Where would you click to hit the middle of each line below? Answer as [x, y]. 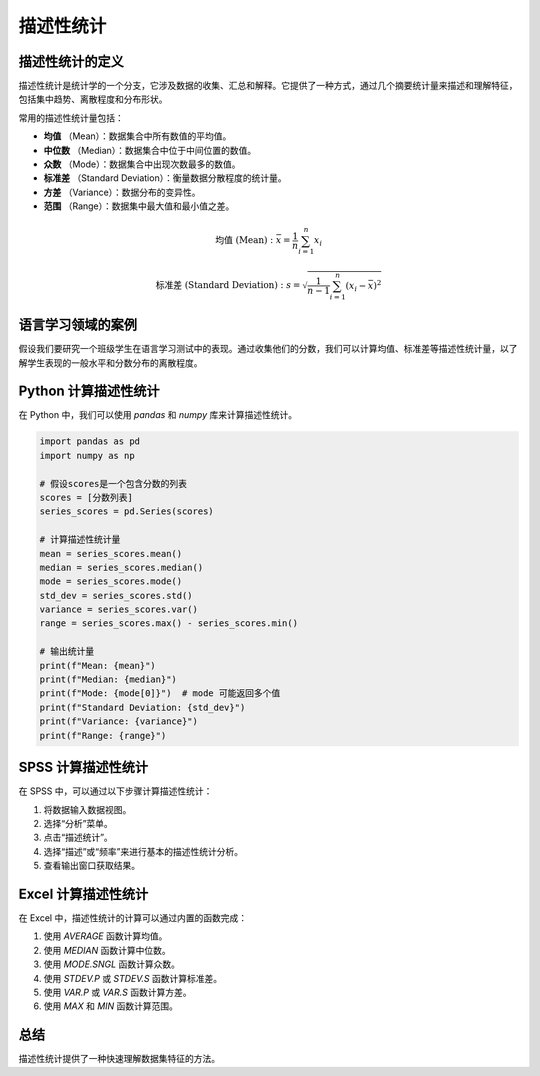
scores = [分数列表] [86, 497]
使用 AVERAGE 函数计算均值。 [105, 936]
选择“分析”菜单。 [78, 823]
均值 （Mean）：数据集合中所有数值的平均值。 [137, 136]
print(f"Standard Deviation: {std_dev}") [142, 707]
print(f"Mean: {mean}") [98, 665]
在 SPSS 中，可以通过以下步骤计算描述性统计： [115, 791]
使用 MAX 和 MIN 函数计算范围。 [111, 1006]
